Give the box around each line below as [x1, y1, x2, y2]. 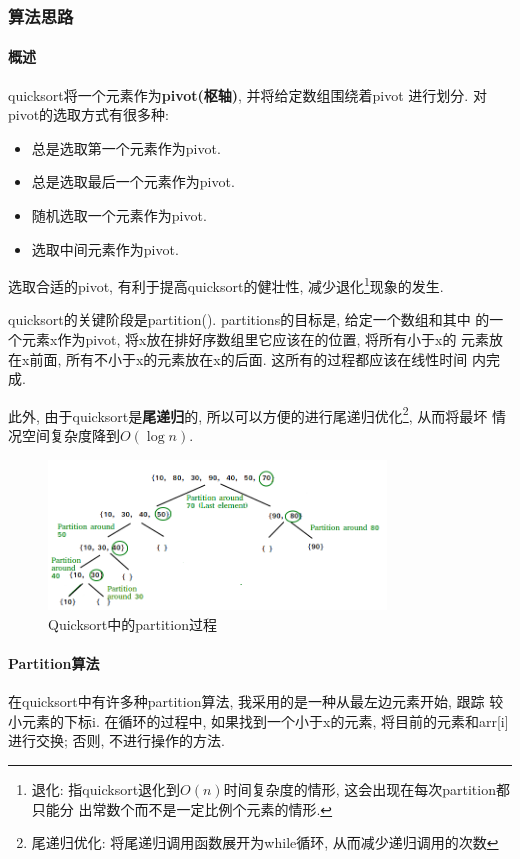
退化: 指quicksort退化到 [31, 778, 181, 799]
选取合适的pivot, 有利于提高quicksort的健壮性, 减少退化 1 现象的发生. [8, 273, 444, 296]
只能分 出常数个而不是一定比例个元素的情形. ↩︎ [31, 798, 333, 819]
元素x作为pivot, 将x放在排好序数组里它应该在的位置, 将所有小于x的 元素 [21, 329, 490, 350]
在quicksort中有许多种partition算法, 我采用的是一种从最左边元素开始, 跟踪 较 [8, 691, 504, 712]
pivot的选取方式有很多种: [8, 104, 170, 125]
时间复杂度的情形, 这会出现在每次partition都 [223, 778, 510, 799]
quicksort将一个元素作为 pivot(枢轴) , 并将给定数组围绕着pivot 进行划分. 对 [8, 84, 487, 105]
